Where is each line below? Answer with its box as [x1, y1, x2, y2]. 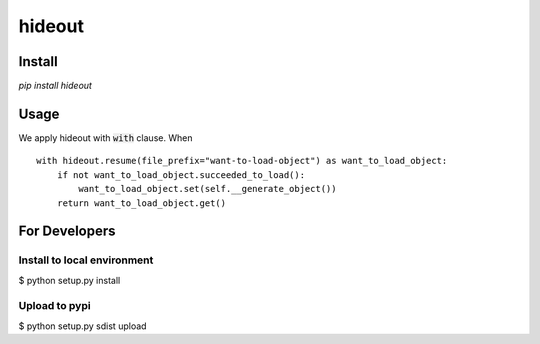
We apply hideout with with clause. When [18, 131, 193, 144]
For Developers [18, 223, 116, 240]
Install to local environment [18, 253, 154, 267]
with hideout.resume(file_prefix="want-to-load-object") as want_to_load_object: [36, 155, 448, 167]
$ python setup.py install [18, 274, 121, 286]
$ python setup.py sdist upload [18, 320, 147, 332]
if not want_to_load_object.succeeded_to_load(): [56, 169, 305, 180]
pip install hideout [18, 80, 92, 92]
